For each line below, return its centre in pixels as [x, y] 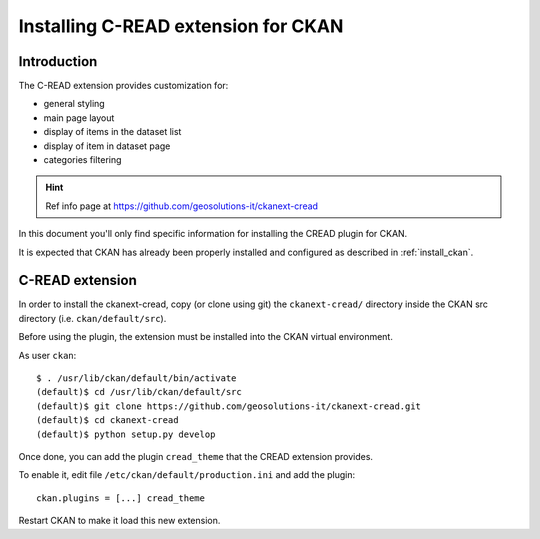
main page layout [79, 117]
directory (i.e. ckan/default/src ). [92, 318]
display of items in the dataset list [112, 132]
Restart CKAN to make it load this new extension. [119, 521]
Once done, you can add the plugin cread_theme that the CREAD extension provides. [196, 456]
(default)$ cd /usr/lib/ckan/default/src [139, 392]
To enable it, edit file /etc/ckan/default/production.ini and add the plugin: [187, 475]
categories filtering [82, 160]
